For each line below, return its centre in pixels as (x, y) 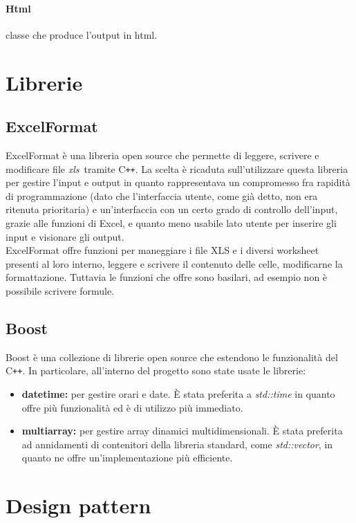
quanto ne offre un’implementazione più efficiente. (127, 458)
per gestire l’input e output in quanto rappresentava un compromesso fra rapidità (178, 182)
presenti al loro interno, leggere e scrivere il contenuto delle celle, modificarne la (174, 263)
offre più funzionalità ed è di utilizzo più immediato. (132, 407)
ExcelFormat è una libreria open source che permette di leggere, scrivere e (162, 155)
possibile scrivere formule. (60, 290)
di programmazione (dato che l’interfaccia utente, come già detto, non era (162, 195)
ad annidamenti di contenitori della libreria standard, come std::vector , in (177, 444)
